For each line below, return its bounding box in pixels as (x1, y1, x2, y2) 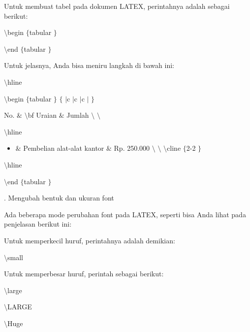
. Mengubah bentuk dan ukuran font (4, 193, 114, 203)
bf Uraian (28, 110, 57, 120)
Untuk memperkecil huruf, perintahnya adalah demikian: (4, 235, 175, 245)
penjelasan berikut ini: (4, 219, 72, 229)
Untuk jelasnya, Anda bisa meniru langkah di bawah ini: (4, 60, 174, 70)
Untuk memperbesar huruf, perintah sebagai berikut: (4, 268, 164, 279)
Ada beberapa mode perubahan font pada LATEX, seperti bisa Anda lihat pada (4, 209, 246, 219)
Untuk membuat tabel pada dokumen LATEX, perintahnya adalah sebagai (4, 1, 230, 11)
